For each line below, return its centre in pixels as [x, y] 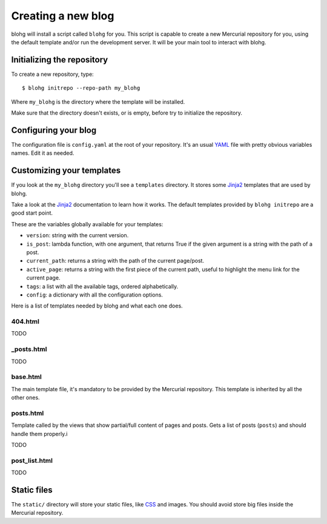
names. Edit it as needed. [43, 153]
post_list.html [32, 460]
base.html [26, 377]
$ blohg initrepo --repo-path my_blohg [81, 88]
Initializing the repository [60, 60]
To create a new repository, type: [52, 74]
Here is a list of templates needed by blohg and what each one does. [97, 306]
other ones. [25, 398]
